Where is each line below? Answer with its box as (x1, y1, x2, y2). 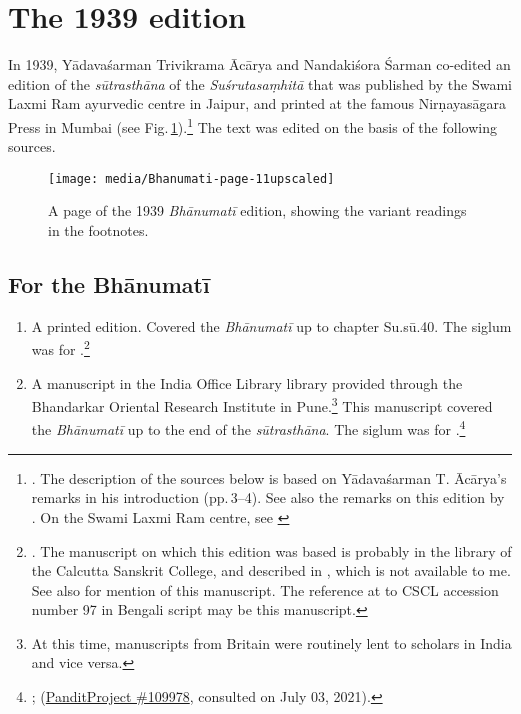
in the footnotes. (48, 220, 149, 240)
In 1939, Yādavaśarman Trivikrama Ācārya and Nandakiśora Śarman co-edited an (8, 54, 511, 75)
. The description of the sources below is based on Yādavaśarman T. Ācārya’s (31, 467, 507, 488)
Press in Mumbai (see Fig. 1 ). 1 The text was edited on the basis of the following (8, 113, 497, 137)
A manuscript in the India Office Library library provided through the (31, 372, 463, 393)
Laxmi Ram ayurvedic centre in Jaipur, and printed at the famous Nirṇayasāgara (8, 93, 506, 114)
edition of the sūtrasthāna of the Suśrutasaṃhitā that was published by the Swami (8, 73, 512, 94)
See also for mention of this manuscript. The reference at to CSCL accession (31, 579, 499, 600)
